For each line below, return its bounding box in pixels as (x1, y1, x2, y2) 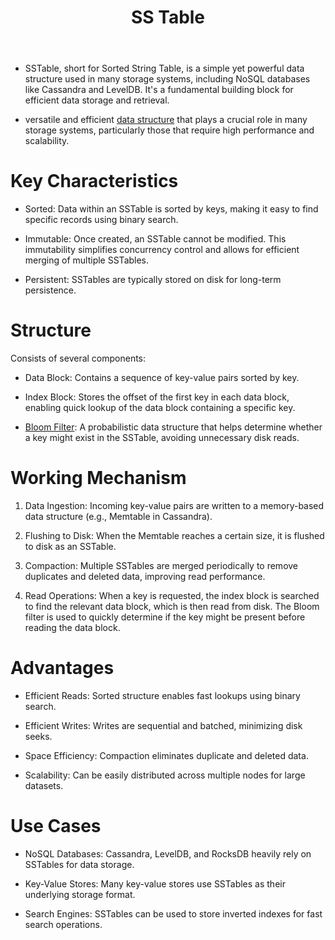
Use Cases (10, 815, 102, 838)
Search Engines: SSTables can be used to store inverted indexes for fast (24, 907, 323, 920)
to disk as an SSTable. (24, 541, 117, 552)
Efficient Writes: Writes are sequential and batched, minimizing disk (24, 719, 303, 731)
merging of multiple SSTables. (24, 254, 150, 266)
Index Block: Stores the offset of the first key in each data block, (24, 391, 290, 403)
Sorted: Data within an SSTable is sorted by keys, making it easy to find (24, 203, 319, 215)
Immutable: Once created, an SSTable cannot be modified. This (24, 233, 287, 245)
